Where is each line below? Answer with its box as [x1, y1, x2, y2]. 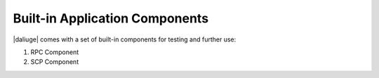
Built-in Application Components [13, 11, 209, 26]
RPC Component [30, 48, 79, 56]
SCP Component [30, 58, 79, 66]
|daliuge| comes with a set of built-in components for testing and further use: [13, 35, 237, 44]
